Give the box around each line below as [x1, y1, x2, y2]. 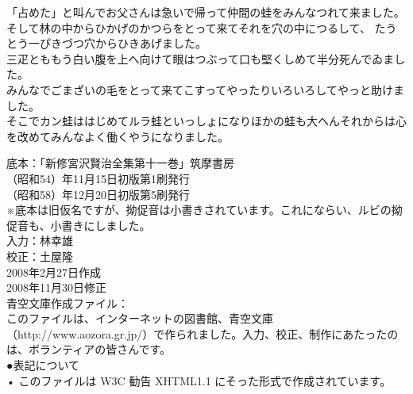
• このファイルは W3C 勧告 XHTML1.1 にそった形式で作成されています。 [6, 372, 392, 388]
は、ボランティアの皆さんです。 [6, 341, 172, 358]
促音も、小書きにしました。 [6, 216, 151, 233]
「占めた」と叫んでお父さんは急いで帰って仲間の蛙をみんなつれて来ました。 [6, 4, 405, 20]
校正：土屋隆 [6, 247, 73, 264]
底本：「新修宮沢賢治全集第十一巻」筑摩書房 [6, 155, 234, 171]
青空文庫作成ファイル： [6, 294, 129, 311]
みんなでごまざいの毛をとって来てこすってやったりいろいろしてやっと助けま [6, 81, 404, 98]
